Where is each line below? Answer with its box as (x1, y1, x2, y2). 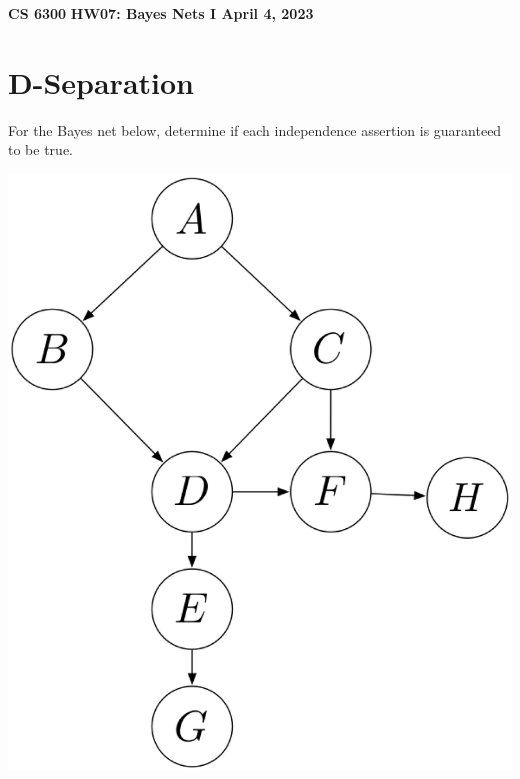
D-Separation (8, 61, 194, 102)
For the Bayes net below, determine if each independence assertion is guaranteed (8, 119, 502, 140)
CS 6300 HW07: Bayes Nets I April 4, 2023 (8, 3, 314, 23)
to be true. (8, 139, 73, 160)
